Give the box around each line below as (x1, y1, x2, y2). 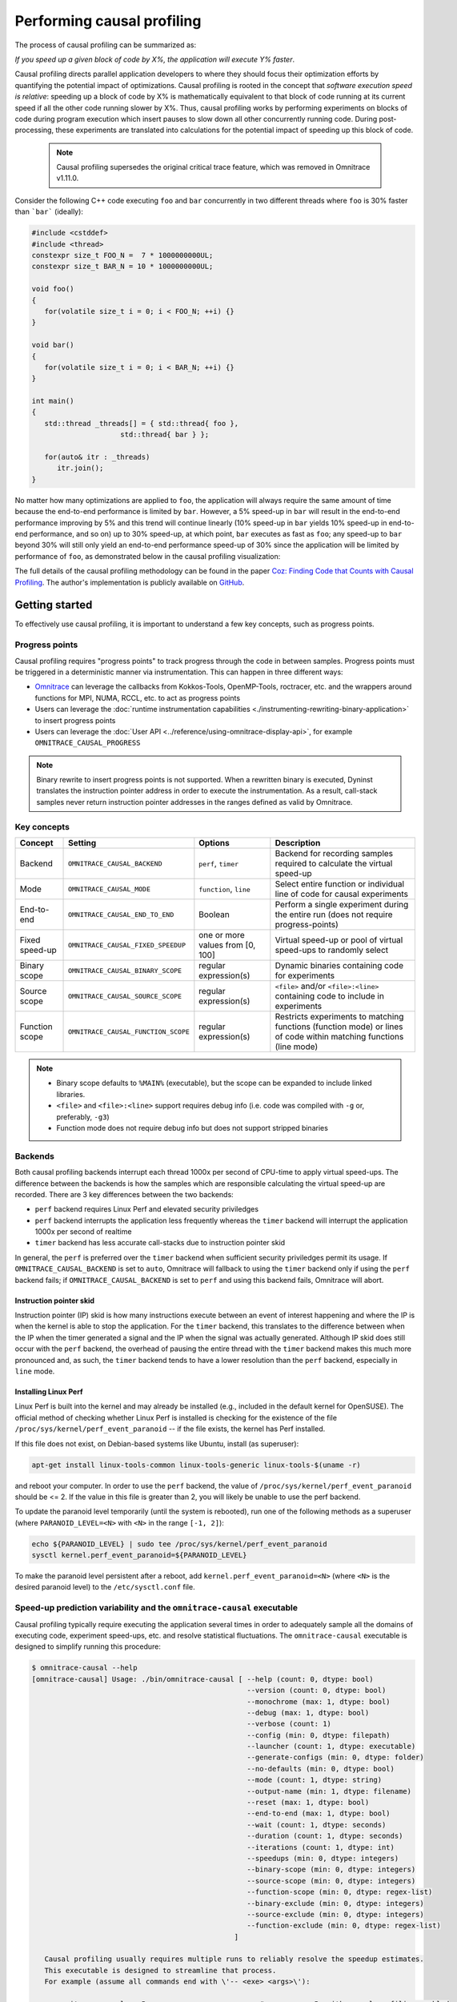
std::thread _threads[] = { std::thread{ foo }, (44, 419, 239, 428)
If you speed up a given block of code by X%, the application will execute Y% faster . (14, 54, 295, 64)
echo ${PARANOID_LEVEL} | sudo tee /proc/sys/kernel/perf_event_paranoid (31, 1539, 327, 1549)
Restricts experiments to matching (275, 1011, 404, 1023)
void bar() (31, 340, 74, 350)
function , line (198, 883, 251, 894)
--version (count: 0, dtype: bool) (247, 1686, 387, 1695)
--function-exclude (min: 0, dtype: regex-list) (247, 1921, 442, 1930)
